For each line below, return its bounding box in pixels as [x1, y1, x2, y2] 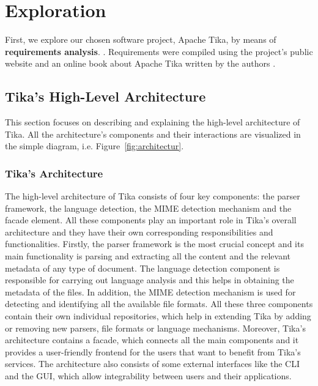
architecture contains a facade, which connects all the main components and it [5, 333, 299, 346]
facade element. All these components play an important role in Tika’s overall [5, 213, 297, 226]
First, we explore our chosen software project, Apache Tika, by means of [5, 33, 276, 46]
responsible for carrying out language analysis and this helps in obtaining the [5, 273, 294, 286]
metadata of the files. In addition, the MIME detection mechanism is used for [5, 285, 296, 298]
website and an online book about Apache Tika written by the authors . [5, 57, 276, 70]
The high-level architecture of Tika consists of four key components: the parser [5, 190, 300, 202]
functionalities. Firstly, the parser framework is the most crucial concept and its [5, 237, 304, 250]
